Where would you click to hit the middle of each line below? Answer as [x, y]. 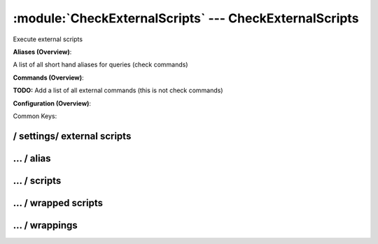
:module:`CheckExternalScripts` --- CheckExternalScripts [186, 18]
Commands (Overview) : [48, 78]
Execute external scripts [48, 39]
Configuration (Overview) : [52, 103]
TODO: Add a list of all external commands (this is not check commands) [118, 90]
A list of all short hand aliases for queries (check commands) [100, 65]
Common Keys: [35, 116]
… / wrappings [45, 225]
